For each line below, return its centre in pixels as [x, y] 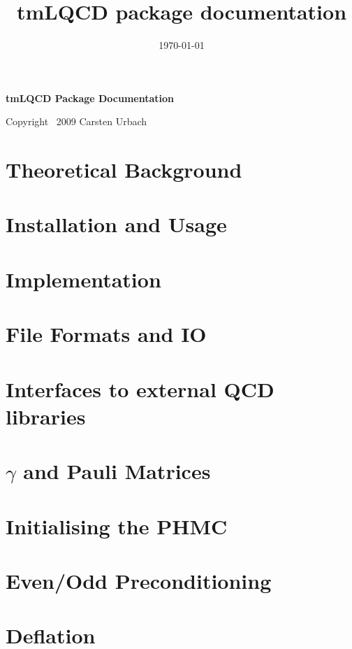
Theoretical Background [124, 170]
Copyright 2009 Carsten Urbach [76, 121]
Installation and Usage [116, 224]
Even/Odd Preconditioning [139, 580]
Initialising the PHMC [117, 526]
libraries [46, 416]
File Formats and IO [106, 334]
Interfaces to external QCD [140, 388]
